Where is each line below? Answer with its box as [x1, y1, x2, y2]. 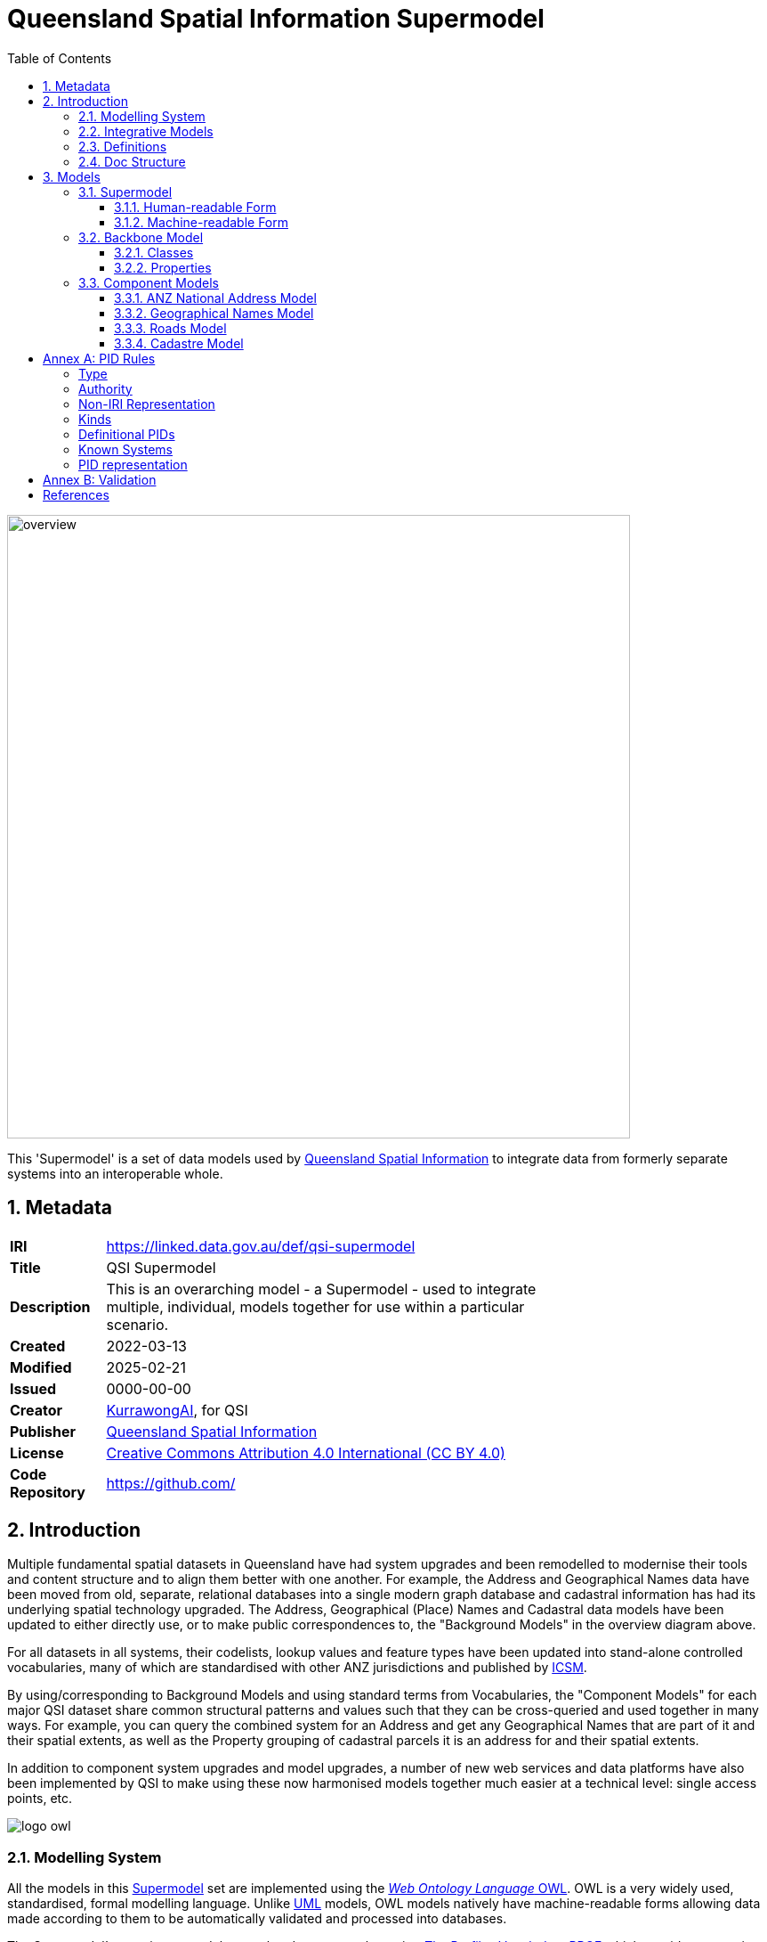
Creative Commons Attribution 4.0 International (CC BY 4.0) [106, 1443, 505, 1462]
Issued [10, 1379, 56, 1398]
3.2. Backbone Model [78, 229, 204, 245]
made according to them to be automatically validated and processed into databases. [7, 1911, 507, 1927]
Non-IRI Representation [78, 396, 215, 412]
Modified [10, 1358, 72, 1376]
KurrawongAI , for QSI [106, 1400, 248, 1419]
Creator [10, 1400, 62, 1419]
